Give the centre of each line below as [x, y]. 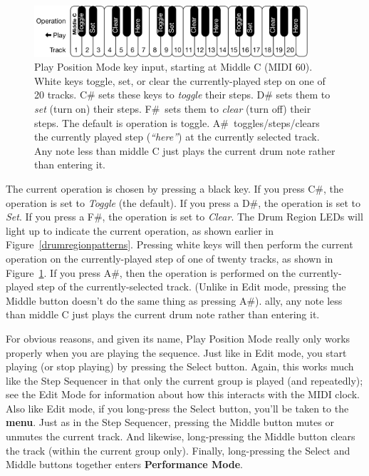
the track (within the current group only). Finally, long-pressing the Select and [178, 450]
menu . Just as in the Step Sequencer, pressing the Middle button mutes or [170, 422]
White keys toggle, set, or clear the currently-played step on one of [180, 80]
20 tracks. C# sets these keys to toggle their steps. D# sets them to [182, 95]
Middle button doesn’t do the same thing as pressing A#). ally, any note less [174, 300]
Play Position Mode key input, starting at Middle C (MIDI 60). [173, 67]
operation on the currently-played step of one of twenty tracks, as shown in [170, 258]
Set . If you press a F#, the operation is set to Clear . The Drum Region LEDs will [184, 217]
